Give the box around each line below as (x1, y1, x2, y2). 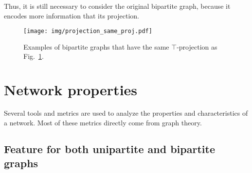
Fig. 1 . (23, 51, 44, 61)
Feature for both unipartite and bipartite (4, 141, 215, 156)
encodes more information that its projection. (4, 10, 139, 20)
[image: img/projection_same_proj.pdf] (23, 28, 152, 35)
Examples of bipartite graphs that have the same (23, 41, 169, 52)
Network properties (4, 80, 138, 100)
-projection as (177, 41, 217, 52)
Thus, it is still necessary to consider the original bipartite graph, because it (4, 1, 231, 11)
